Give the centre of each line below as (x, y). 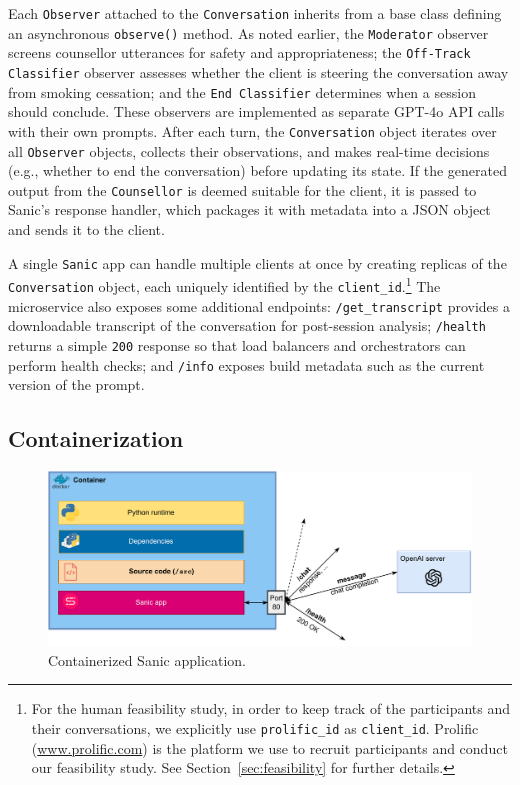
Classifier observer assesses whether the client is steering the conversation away (258, 71)
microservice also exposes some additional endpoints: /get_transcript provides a (259, 305)
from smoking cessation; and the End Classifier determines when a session (242, 91)
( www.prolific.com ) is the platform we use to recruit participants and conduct (269, 747)
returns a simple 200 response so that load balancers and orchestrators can (237, 344)
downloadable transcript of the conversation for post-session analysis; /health (247, 325)
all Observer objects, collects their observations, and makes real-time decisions (249, 150)
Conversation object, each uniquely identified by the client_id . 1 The (224, 284)
